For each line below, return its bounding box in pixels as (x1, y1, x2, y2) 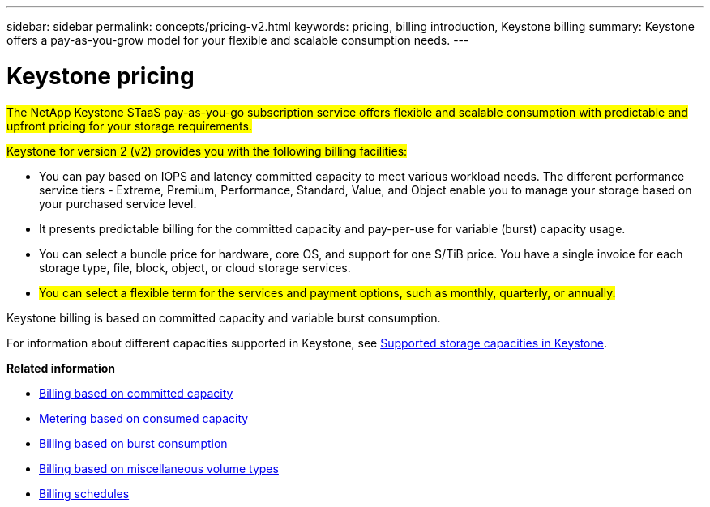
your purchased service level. (39, 196, 197, 211)
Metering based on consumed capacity (39, 411, 249, 425)
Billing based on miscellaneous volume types (39, 461, 279, 475)
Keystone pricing (6, 62, 195, 90)
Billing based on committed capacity (39, 386, 233, 400)
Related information (6, 360, 116, 375)
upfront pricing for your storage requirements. (6, 118, 252, 133)
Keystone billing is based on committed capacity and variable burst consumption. (6, 310, 441, 325)
